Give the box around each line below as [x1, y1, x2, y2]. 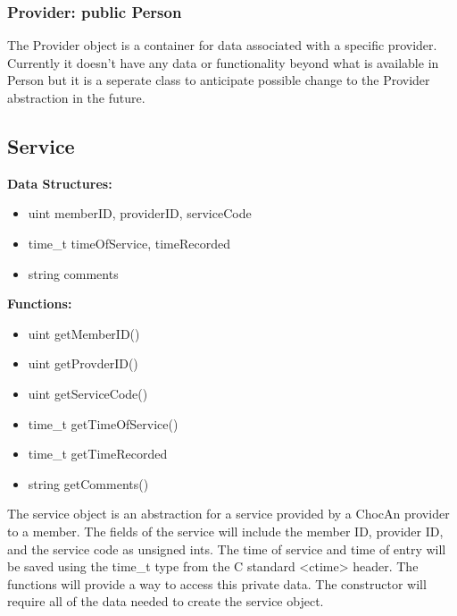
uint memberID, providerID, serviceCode [28, 204, 252, 223]
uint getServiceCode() [28, 384, 148, 402]
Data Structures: [7, 173, 112, 192]
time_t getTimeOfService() [28, 414, 179, 433]
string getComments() [28, 474, 149, 493]
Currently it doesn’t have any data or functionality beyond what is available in [7, 53, 439, 72]
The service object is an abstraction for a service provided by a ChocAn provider [7, 504, 450, 523]
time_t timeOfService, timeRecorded [28, 233, 230, 252]
